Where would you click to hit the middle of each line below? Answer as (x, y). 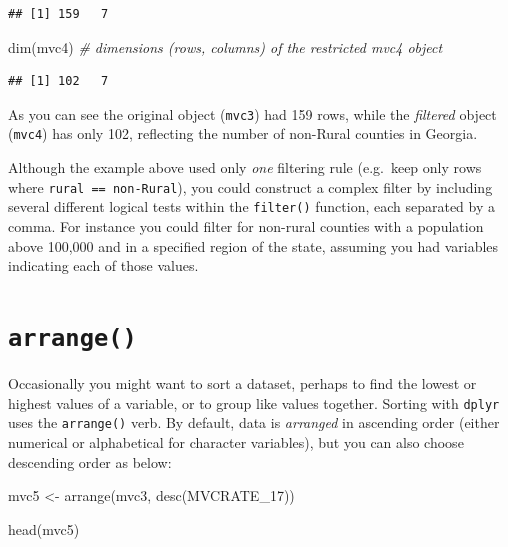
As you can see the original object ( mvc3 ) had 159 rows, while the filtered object (252, 113)
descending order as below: (90, 461)
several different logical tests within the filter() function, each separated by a (252, 206)
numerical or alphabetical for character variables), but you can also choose (236, 441)
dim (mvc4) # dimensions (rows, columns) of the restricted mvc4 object (225, 46)
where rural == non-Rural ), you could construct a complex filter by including (250, 186)
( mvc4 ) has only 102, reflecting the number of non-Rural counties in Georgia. (243, 133)
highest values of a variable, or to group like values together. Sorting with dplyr (254, 402)
